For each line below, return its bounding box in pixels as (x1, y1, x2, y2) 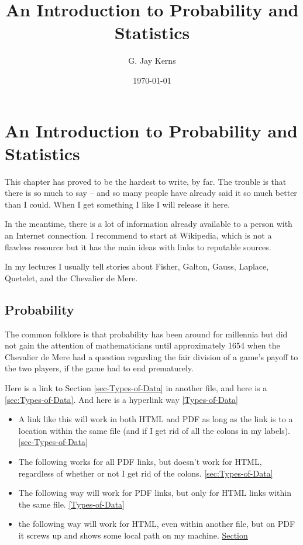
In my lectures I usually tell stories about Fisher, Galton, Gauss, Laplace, (5, 260, 269, 272)
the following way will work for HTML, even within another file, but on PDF (18, 518, 295, 530)
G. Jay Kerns (128, 54, 176, 67)
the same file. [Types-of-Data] (18, 498, 125, 510)
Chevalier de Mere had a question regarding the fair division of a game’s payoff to (5, 350, 298, 363)
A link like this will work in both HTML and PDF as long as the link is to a (18, 413, 293, 425)
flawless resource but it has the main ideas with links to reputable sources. (5, 240, 271, 253)
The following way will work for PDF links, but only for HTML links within (18, 487, 292, 499)
